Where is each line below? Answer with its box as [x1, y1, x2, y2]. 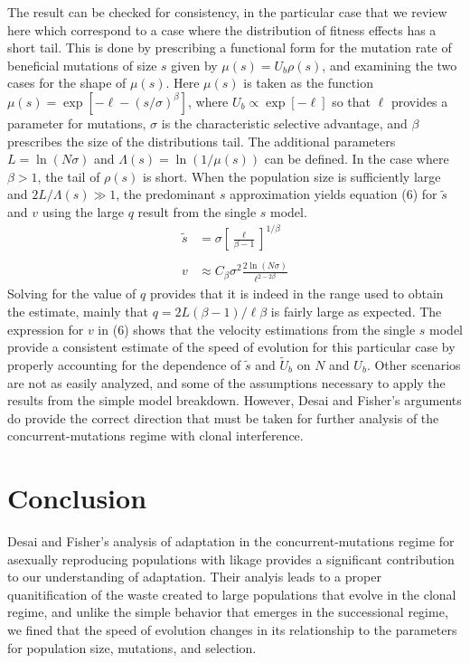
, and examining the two [322, 55, 457, 74]
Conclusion [7, 479, 147, 516]
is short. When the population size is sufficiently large [143, 166, 441, 185]
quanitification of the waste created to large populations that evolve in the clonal [7, 584, 456, 603]
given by [171, 55, 218, 74]
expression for [7, 319, 84, 338]
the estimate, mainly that [7, 301, 149, 320]
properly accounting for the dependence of [7, 355, 241, 374]
